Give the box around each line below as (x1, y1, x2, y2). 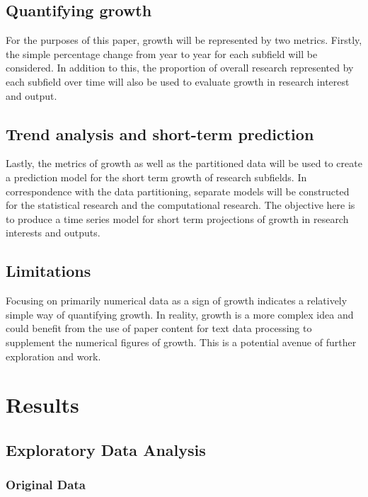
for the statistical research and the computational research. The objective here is (6, 198, 355, 212)
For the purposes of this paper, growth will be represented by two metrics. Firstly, (6, 33, 362, 47)
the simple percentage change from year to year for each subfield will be (6, 46, 318, 61)
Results (6, 390, 79, 419)
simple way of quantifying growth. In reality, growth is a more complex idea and (6, 307, 354, 321)
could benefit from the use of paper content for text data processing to (6, 321, 312, 336)
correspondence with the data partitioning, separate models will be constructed (6, 183, 350, 198)
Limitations (6, 260, 91, 282)
